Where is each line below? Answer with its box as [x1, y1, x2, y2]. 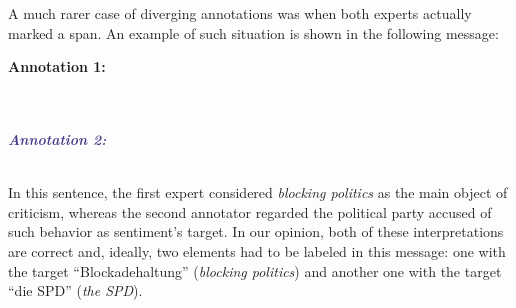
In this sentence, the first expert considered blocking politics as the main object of [8, 182, 508, 203]
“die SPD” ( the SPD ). [8, 280, 143, 301]
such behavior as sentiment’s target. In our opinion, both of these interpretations [8, 221, 504, 242]
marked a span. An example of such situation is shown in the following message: [8, 22, 499, 43]
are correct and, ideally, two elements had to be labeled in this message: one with [8, 240, 506, 261]
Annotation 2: [8, 128, 107, 149]
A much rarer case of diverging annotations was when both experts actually [8, 3, 472, 23]
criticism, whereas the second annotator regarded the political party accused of [8, 201, 492, 222]
